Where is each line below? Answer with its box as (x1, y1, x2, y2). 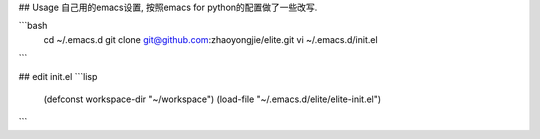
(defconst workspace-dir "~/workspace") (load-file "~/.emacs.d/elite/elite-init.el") (43, 93, 382, 105)
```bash (18, 20, 48, 32)
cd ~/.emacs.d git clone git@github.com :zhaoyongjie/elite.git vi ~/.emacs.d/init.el (43, 33, 379, 45)
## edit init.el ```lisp (18, 70, 98, 82)
